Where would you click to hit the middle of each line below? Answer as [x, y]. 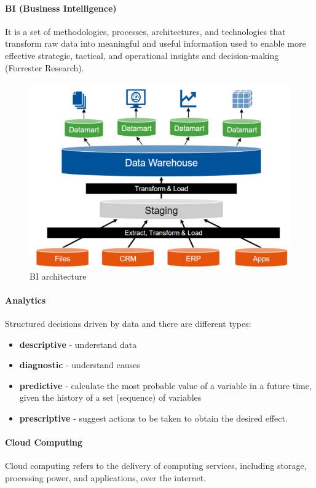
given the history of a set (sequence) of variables [110, 397]
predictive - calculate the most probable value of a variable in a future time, [165, 385]
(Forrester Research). [45, 67]
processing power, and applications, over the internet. [106, 477]
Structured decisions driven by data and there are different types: [128, 323]
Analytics [26, 300]
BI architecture [58, 276]
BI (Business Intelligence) [61, 8]
